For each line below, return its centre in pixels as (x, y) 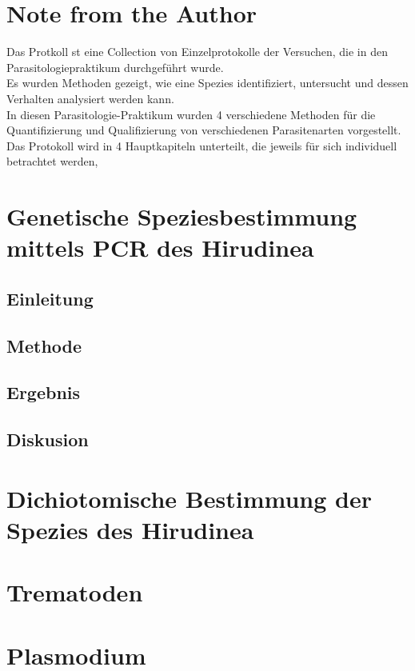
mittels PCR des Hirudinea (160, 248)
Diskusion (48, 439)
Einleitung (50, 298)
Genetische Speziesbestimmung (182, 216)
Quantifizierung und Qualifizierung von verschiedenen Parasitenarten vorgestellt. (204, 130)
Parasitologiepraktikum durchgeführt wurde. (115, 67)
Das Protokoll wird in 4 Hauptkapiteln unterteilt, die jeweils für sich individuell (202, 145)
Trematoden (75, 592)
